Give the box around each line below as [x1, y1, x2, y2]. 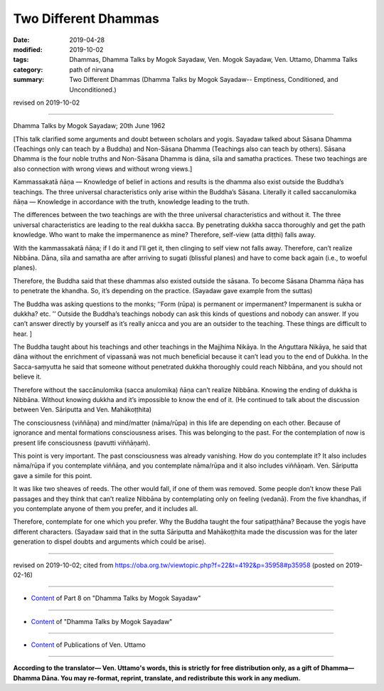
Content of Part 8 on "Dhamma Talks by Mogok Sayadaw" [31, 594, 201, 603]
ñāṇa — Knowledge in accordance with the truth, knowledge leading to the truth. [13, 198, 250, 206]
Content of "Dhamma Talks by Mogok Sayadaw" [31, 617, 173, 626]
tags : [13, 56, 29, 64]
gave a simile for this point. [13, 471, 92, 480]
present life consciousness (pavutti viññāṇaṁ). [13, 438, 151, 447]
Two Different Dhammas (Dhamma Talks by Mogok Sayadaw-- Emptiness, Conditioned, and [69, 75, 338, 84]
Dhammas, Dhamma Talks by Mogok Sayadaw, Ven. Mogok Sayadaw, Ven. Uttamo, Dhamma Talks [69, 56, 358, 64]
